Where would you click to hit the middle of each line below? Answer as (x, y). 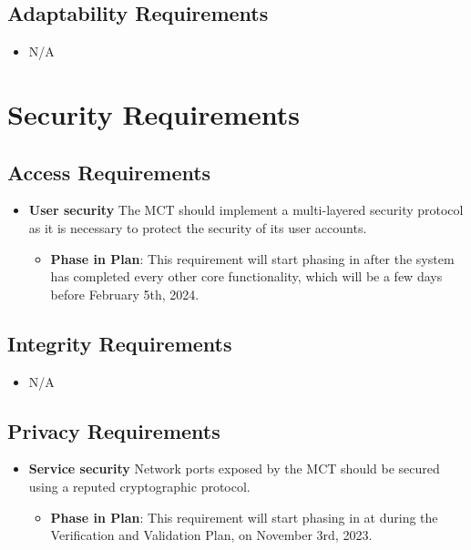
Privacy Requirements (114, 430)
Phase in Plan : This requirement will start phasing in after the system (252, 258)
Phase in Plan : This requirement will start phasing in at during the (244, 517)
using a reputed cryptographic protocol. (139, 486)
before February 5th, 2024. (125, 294)
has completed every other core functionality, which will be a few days (246, 276)
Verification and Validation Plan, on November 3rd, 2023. (211, 535)
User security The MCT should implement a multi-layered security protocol (246, 210)
